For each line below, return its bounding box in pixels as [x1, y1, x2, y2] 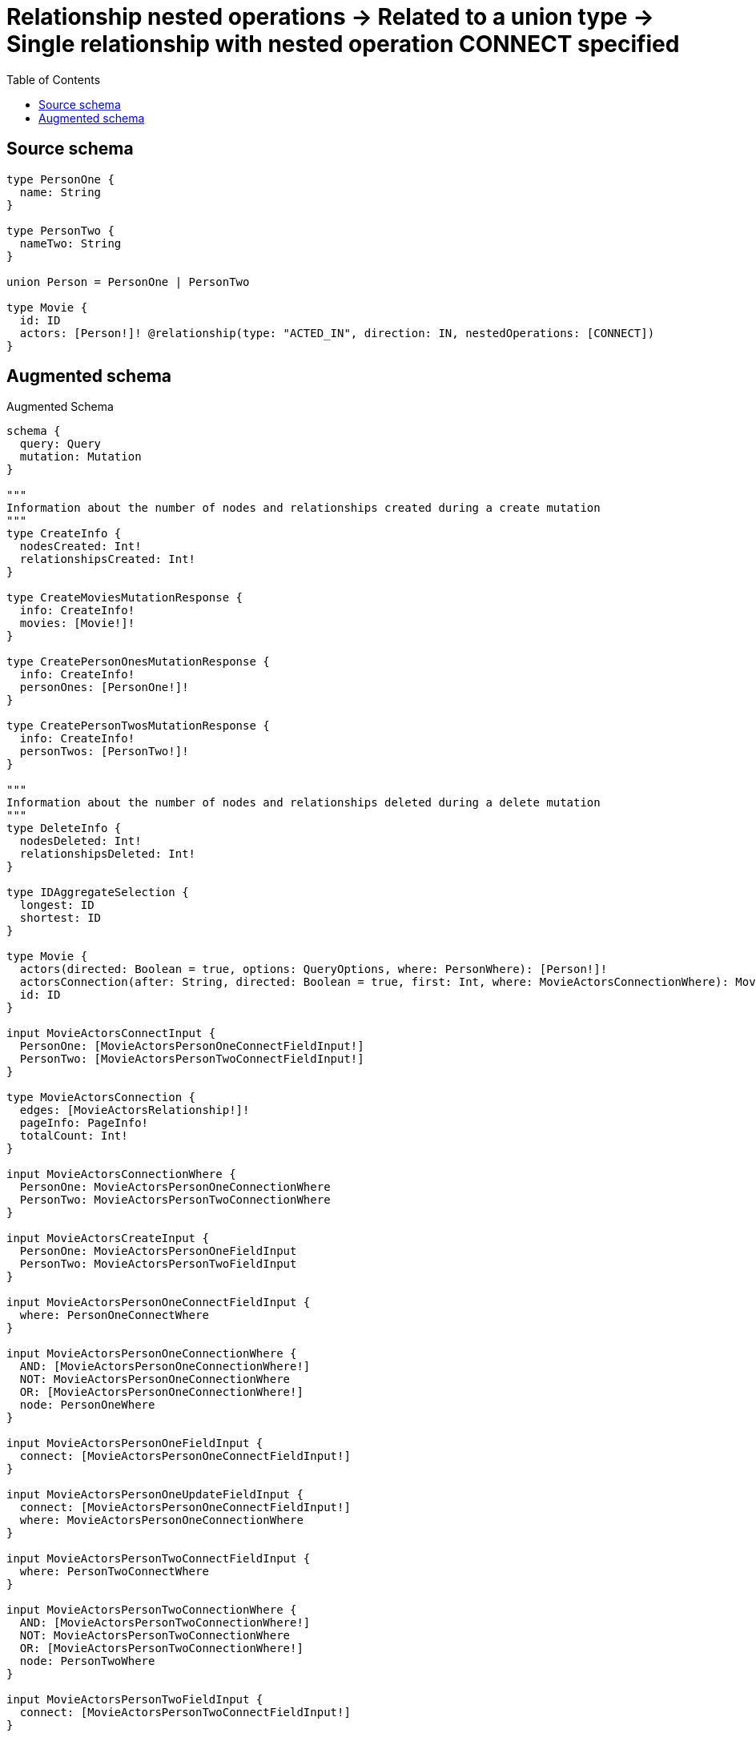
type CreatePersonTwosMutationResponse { [6, 719, 270, 733]
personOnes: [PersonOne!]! [19, 681, 189, 694]
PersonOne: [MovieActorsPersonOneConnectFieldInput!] [19, 1039, 364, 1053]
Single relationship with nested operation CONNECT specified [6, 30, 680, 58]
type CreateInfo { [6, 527, 122, 541]
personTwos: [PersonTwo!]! [19, 745, 189, 758]
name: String [19, 185, 102, 199]
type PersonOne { [6, 172, 115, 186]
